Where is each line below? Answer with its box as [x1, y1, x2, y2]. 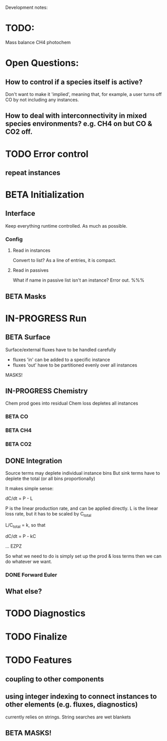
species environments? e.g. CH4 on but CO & [5, 119, 153, 128]
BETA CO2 [5, 440, 32, 448]
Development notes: [5, 5, 48, 10]
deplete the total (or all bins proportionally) [5, 475, 96, 482]
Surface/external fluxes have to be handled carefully [5, 346, 116, 353]
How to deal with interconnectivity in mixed [5, 111, 147, 120]
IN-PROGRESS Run [5, 312, 87, 324]
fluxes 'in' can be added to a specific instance [12, 356, 110, 363]
